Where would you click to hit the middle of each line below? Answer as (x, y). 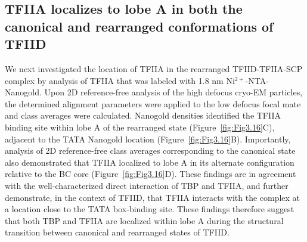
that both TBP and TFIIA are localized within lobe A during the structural (144, 220)
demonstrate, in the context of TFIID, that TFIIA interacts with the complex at (153, 197)
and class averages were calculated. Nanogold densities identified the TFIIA (143, 115)
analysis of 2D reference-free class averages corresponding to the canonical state (150, 151)
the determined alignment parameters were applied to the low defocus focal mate (153, 103)
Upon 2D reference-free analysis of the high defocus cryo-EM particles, (173, 92)
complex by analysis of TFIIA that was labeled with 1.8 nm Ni (120, 80)
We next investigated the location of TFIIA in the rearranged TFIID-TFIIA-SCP (154, 68)
